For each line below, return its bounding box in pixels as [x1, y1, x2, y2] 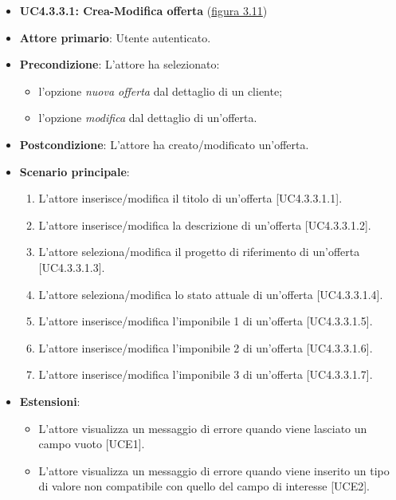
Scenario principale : [19, 163, 130, 179]
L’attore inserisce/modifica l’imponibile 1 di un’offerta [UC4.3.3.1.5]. [38, 313, 373, 329]
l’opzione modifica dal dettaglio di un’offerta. [38, 109, 257, 126]
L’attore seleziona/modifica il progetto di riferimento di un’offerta [38, 243, 360, 260]
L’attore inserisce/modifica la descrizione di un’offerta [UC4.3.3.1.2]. [38, 216, 371, 233]
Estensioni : [19, 392, 80, 409]
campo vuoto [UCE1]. [38, 435, 145, 452]
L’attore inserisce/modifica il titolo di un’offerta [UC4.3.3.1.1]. [38, 190, 343, 207]
